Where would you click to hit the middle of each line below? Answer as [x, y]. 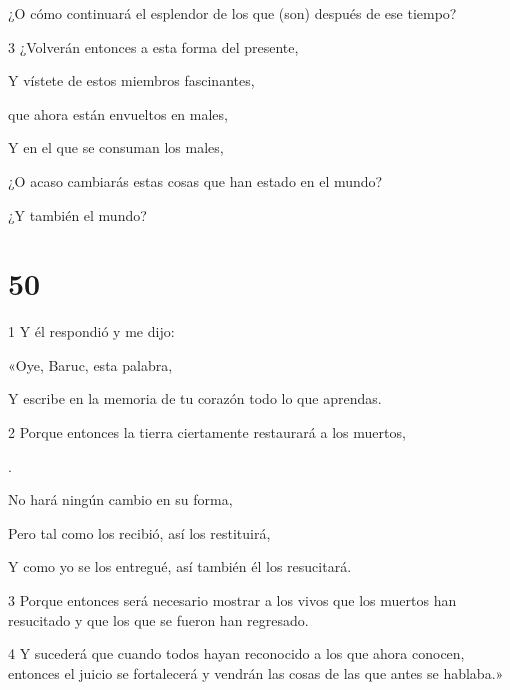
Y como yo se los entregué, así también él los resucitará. [180, 566]
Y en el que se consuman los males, [116, 147]
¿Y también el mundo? [77, 214]
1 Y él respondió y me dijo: [91, 331]
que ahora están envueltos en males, [118, 113]
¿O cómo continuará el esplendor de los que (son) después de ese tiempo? [232, 13]
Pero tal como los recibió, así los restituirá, [139, 532]
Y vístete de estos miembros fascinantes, [131, 80]
